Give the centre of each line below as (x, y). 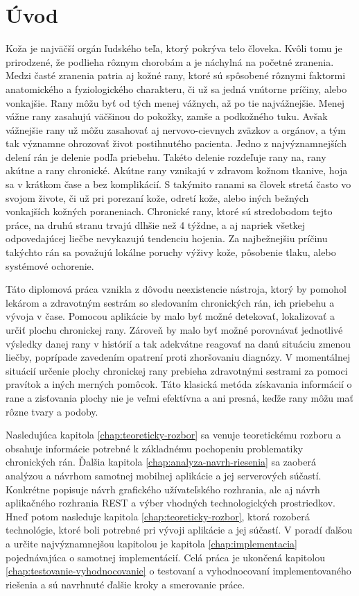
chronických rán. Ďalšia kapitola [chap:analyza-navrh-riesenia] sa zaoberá (161, 462)
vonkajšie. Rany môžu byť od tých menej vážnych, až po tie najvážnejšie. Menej (175, 102)
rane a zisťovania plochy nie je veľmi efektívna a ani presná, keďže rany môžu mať (179, 397)
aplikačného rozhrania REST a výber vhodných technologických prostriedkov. (170, 503)
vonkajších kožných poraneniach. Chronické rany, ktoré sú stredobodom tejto (169, 211)
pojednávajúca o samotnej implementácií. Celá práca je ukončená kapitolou (165, 557)
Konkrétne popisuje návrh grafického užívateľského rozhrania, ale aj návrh (163, 489)
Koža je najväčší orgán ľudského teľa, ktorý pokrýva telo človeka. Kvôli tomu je (174, 48)
